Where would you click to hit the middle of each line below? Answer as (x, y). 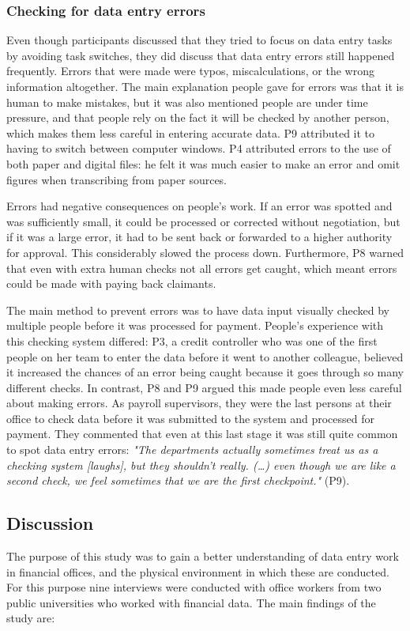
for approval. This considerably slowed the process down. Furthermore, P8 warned (205, 252)
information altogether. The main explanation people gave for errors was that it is (205, 86)
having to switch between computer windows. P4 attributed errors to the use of (199, 148)
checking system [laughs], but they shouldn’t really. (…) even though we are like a (201, 465)
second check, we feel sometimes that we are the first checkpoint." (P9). (178, 480)
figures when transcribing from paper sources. (117, 179)
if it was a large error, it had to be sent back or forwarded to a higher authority (199, 237)
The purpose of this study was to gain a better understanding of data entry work (203, 556)
